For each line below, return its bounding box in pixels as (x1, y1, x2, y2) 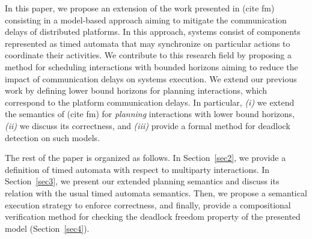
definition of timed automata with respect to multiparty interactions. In (5, 163, 270, 175)
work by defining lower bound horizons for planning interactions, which (5, 84, 267, 97)
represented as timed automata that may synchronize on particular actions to (5, 37, 290, 49)
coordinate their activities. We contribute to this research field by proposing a (5, 49, 292, 61)
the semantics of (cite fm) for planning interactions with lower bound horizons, (5, 107, 295, 120)
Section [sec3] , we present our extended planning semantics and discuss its (5, 175, 280, 187)
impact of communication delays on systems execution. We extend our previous (5, 72, 297, 85)
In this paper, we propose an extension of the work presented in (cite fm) (5, 2, 275, 14)
